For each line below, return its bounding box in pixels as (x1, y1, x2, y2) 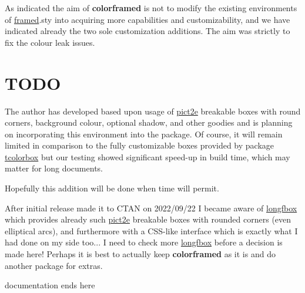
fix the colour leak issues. (5, 36, 95, 48)
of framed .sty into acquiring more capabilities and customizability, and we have (5, 13, 290, 25)
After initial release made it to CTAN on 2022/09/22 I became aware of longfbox (5, 201, 297, 214)
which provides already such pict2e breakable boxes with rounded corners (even (5, 213, 291, 225)
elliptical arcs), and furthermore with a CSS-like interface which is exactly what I (5, 224, 298, 237)
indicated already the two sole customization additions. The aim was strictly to (5, 25, 290, 37)
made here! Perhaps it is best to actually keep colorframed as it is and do (5, 248, 276, 260)
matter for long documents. (5, 162, 103, 174)
